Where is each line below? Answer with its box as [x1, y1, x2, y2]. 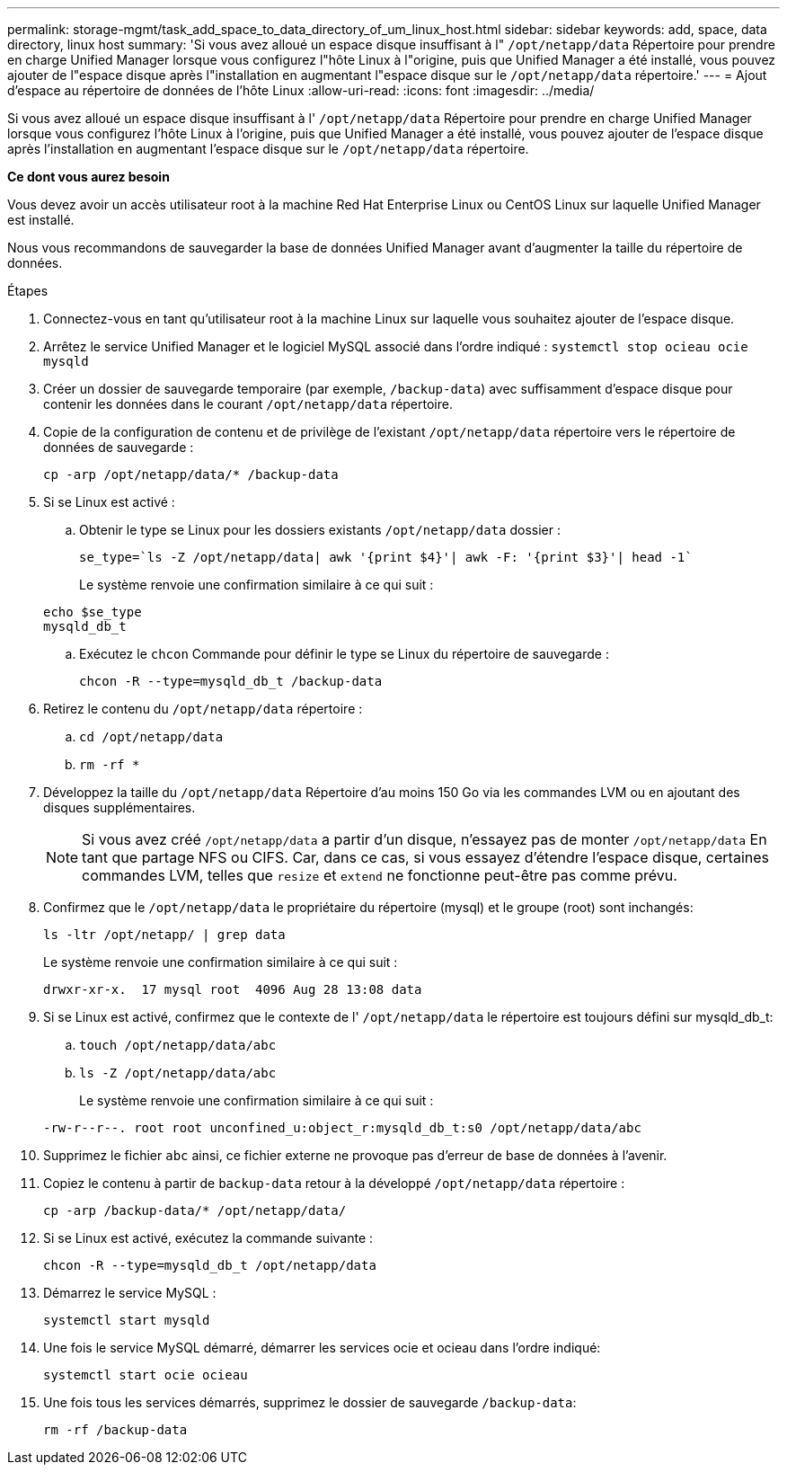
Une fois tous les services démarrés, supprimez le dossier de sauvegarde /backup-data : [43, 1395, 577, 1410]
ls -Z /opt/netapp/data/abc [79, 1066, 277, 1080]
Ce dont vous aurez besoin [7, 169, 170, 184]
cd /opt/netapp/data [79, 730, 224, 744]
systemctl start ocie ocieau [43, 1368, 248, 1382]
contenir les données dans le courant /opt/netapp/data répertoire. [43, 396, 453, 412]
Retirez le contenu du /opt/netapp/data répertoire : [43, 701, 363, 716]
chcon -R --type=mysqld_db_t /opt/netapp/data [43, 1258, 376, 1272]
